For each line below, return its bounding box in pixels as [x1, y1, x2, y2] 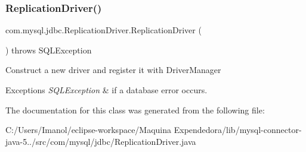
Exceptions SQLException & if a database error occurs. [5, 84, 208, 96]
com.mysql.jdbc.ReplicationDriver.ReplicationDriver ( [5, 24, 202, 36]
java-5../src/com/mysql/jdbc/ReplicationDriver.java [5, 135, 196, 147]
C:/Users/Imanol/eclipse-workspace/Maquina [5, 123, 172, 136]
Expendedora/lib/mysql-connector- [174, 123, 302, 136]
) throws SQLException [5, 43, 92, 56]
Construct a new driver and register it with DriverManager [5, 64, 221, 76]
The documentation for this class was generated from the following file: [5, 103, 265, 116]
